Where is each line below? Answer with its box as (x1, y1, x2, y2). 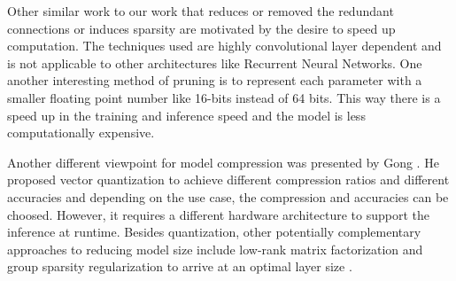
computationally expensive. (7, 123, 155, 142)
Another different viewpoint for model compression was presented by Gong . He (7, 152, 439, 171)
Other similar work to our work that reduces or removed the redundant (7, 2, 394, 20)
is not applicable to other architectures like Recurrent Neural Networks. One (7, 53, 422, 72)
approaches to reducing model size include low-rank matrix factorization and (7, 239, 423, 258)
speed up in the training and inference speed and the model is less (7, 105, 366, 124)
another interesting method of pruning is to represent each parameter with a (7, 71, 422, 90)
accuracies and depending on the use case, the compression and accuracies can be (7, 187, 449, 206)
